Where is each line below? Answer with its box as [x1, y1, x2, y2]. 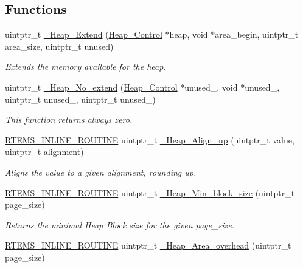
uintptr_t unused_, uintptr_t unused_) [5, 92, 156, 105]
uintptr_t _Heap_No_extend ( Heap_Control [5, 80, 178, 93]
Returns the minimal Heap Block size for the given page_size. [5, 218, 234, 231]
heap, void [169, 28, 208, 41]
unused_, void [184, 80, 238, 93]
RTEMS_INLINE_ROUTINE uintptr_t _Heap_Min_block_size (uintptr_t [5, 186, 295, 199]
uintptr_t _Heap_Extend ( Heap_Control [5, 28, 162, 41]
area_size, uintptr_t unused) [5, 40, 114, 52]
